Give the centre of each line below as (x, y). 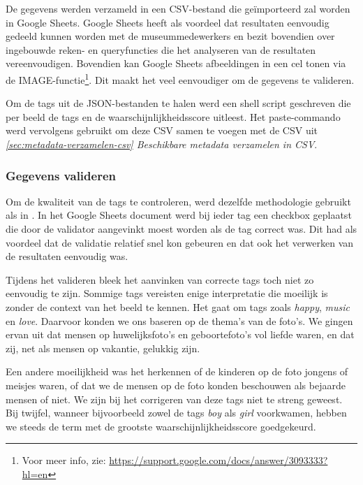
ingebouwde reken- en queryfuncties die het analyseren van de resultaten (161, 49)
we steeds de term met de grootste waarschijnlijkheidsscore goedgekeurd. (161, 426)
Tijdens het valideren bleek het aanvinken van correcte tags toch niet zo (160, 279)
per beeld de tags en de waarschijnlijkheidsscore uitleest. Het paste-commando (173, 116)
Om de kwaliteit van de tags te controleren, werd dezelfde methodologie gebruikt (178, 201)
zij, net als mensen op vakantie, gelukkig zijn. (103, 348)
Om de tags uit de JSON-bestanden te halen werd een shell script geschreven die (178, 103)
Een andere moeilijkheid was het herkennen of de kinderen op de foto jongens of (177, 371)
